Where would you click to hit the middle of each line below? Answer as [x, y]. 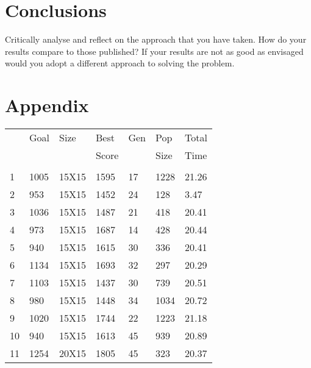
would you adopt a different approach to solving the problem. [120, 63]
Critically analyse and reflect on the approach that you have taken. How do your [156, 39]
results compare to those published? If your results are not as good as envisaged [154, 51]
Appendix [47, 105]
